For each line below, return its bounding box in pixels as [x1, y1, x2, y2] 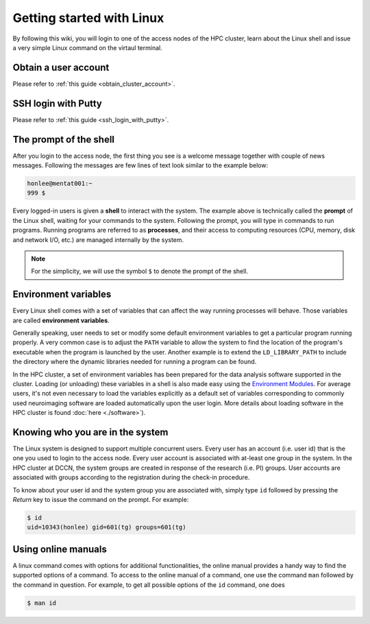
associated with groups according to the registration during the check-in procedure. [12, 473, 250, 481]
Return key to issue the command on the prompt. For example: [12, 496, 189, 504]
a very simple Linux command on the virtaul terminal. [12, 43, 162, 51]
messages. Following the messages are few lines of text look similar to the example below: [12, 161, 269, 169]
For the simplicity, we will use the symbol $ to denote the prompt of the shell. [31, 267, 249, 276]
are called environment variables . [12, 316, 110, 324]
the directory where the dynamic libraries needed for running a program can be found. [12, 357, 257, 366]
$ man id [27, 599, 57, 607]
